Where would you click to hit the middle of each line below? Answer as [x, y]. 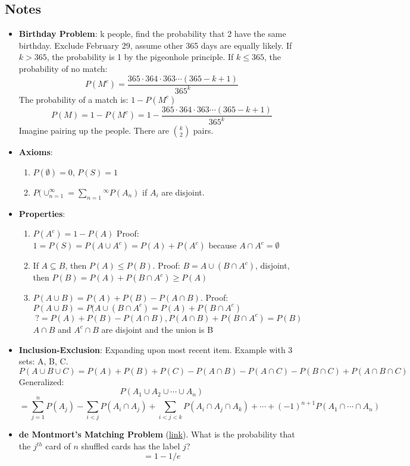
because [223, 245]
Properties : [42, 213]
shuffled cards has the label [131, 446]
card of [58, 446]
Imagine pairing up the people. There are [94, 130]
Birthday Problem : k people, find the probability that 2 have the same [152, 34]
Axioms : [36, 152]
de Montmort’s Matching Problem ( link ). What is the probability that [157, 434]
